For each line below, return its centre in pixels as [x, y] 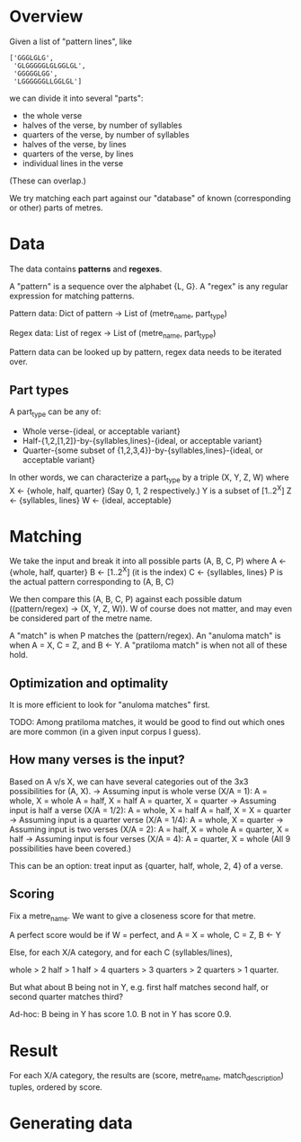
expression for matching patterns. [72, 296]
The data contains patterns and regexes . [86, 269]
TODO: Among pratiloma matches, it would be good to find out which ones [147, 721]
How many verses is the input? [97, 760]
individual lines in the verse [73, 163]
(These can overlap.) [48, 181]
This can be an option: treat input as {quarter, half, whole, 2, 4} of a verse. [146, 865]
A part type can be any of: [55, 413]
